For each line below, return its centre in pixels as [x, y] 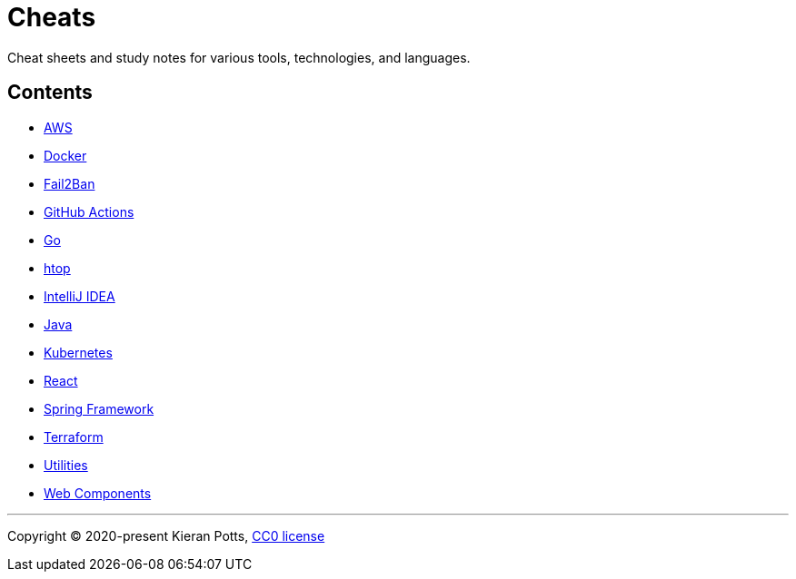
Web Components [98, 493]
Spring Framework [99, 408]
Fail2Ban [70, 183]
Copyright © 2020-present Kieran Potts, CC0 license [166, 535]
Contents [50, 93]
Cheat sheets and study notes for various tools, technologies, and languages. [239, 57]
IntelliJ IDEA [80, 296]
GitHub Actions [89, 211]
